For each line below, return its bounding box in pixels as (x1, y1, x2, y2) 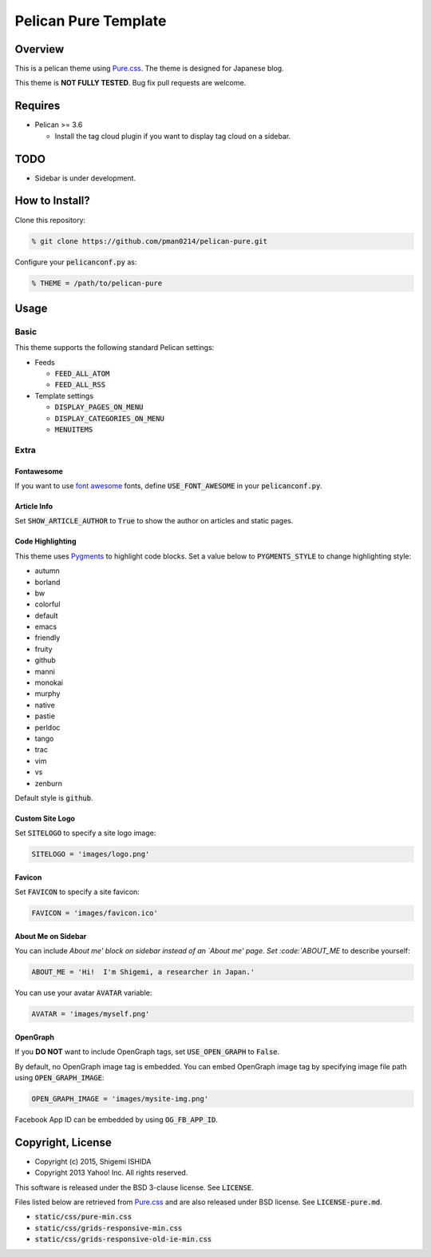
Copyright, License (14, 1136, 112, 1149)
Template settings (34, 391, 94, 400)
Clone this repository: (14, 215, 86, 225)
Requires (14, 99, 61, 113)
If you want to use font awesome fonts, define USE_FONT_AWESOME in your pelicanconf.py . (14, 480, 322, 491)
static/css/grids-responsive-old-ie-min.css (34, 1235, 212, 1244)
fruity (34, 644, 53, 654)
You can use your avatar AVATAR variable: (14, 988, 152, 998)
